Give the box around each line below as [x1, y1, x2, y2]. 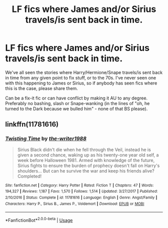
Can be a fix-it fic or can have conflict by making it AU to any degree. [5, 95, 148, 101]
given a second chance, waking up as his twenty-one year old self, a [17, 151, 159, 158]
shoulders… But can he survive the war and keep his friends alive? [17, 167, 154, 173]
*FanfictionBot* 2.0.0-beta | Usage [5, 216, 73, 223]
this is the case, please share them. [5, 85, 78, 91]
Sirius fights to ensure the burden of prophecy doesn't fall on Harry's [17, 162, 160, 168]
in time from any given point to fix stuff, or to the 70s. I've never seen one [5, 74, 156, 80]
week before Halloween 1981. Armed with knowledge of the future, [17, 157, 155, 163]
